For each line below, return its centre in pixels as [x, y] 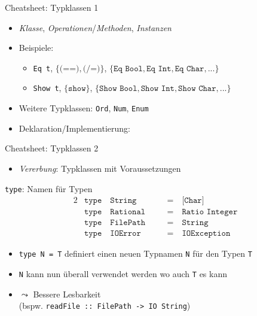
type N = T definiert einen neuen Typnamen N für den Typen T [135, 253]
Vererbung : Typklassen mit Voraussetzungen [100, 168]
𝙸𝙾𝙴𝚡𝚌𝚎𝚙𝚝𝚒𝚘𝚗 [206, 234]
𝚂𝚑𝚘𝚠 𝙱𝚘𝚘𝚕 [118, 89]
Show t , [47, 88]
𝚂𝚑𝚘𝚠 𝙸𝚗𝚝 [157, 89]
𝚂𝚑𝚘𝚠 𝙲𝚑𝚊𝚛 [197, 89]
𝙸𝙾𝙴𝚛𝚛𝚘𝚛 [126, 234]
